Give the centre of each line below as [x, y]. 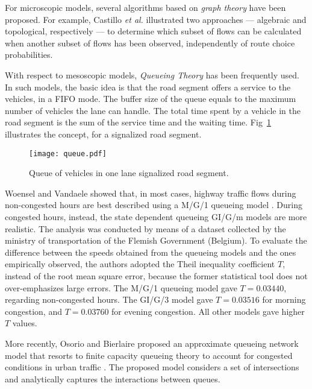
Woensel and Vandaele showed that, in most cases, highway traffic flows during [151, 193]
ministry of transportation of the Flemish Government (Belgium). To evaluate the [156, 240]
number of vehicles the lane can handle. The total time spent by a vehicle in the [153, 110]
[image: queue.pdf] [68, 153]
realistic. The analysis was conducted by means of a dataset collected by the [145, 228]
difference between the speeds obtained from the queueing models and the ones [151, 252]
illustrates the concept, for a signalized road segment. [103, 134]
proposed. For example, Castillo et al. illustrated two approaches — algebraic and [156, 19]
